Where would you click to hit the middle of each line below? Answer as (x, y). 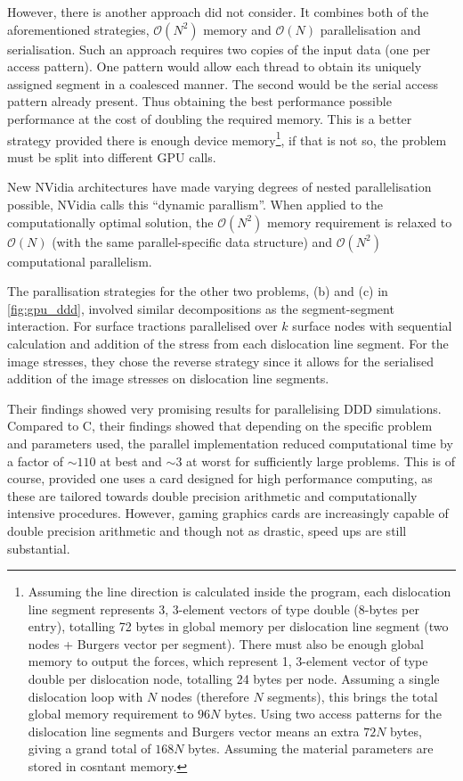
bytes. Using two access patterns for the (333, 714)
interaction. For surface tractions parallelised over (142, 326)
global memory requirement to (111, 714)
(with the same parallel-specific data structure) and (192, 241)
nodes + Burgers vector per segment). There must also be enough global (226, 643)
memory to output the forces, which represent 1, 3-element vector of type (228, 661)
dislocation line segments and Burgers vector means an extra (194, 731)
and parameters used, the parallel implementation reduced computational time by (230, 443)
